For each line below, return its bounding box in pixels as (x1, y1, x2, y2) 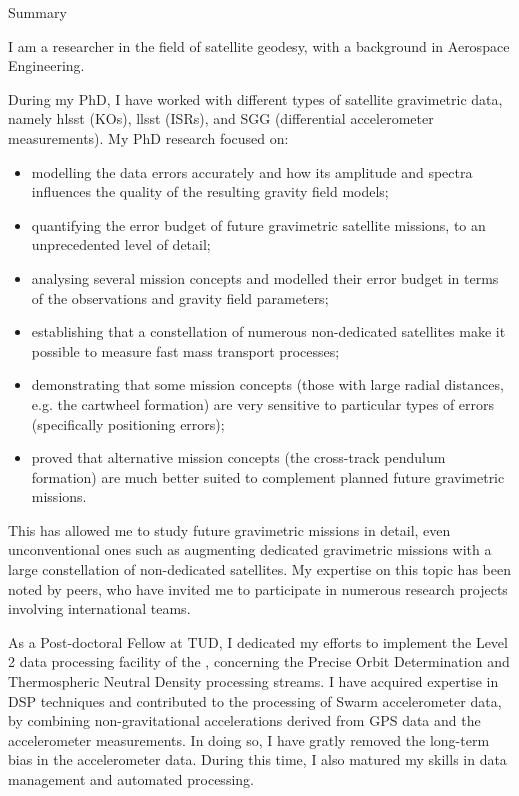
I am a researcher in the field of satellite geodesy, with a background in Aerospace (8, 35, 510, 56)
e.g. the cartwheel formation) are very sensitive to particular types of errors (31, 393, 495, 414)
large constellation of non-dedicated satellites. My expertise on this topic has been (8, 559, 511, 580)
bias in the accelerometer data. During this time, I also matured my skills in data (8, 749, 507, 770)
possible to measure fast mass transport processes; (31, 340, 340, 361)
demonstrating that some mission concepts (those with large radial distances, (31, 374, 504, 395)
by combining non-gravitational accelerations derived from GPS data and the (8, 710, 481, 731)
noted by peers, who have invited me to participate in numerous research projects (8, 578, 508, 599)
